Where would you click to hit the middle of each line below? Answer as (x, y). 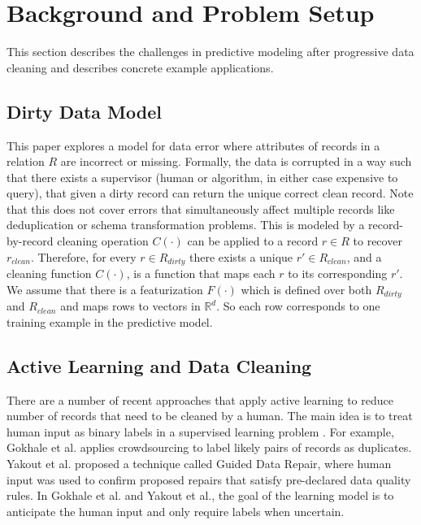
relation (26, 161)
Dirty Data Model (84, 111)
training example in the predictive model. (110, 321)
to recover (378, 241)
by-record (30, 241)
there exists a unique (241, 256)
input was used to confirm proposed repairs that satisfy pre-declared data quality (209, 479)
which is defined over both (306, 289)
